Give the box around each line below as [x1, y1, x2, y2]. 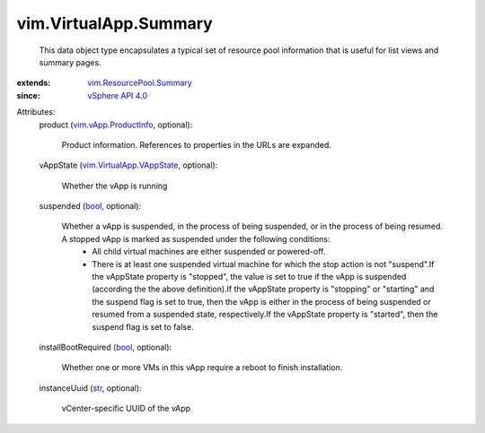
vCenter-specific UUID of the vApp [61, 403, 191, 414]
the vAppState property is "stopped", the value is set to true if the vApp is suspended [92, 272, 407, 282]
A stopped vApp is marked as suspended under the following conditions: [61, 233, 331, 244]
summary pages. [39, 56, 102, 67]
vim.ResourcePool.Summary [87, 77, 192, 89]
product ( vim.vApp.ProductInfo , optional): [39, 119, 193, 130]
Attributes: [16, 107, 56, 117]
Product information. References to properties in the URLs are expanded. [61, 139, 332, 150]
